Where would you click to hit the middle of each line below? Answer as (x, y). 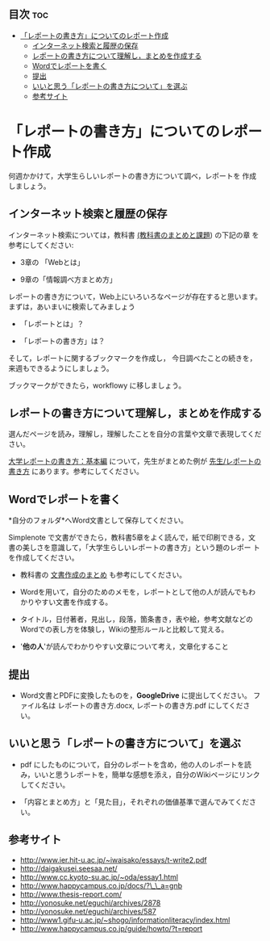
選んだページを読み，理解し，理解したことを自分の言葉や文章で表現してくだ (135, 434)
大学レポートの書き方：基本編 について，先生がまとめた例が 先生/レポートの (135, 461)
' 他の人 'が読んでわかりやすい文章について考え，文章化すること (125, 647)
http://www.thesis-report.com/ (71, 894)
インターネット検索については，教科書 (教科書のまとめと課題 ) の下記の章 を (134, 235)
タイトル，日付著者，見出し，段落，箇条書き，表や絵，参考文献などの (137, 620)
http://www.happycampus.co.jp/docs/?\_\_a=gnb (101, 885)
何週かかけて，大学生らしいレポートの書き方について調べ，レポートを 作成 (133, 175)
